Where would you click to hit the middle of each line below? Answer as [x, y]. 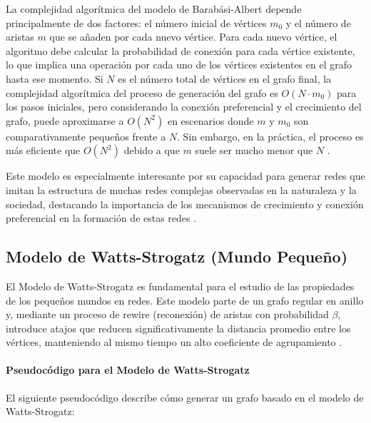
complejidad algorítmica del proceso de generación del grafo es [142, 92]
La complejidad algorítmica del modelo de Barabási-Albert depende [154, 9]
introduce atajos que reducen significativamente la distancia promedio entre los [178, 328]
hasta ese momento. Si [55, 78]
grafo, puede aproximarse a [65, 120]
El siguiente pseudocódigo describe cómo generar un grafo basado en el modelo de [185, 397]
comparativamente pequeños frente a [86, 136]
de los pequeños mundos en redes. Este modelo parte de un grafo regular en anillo [185, 300]
